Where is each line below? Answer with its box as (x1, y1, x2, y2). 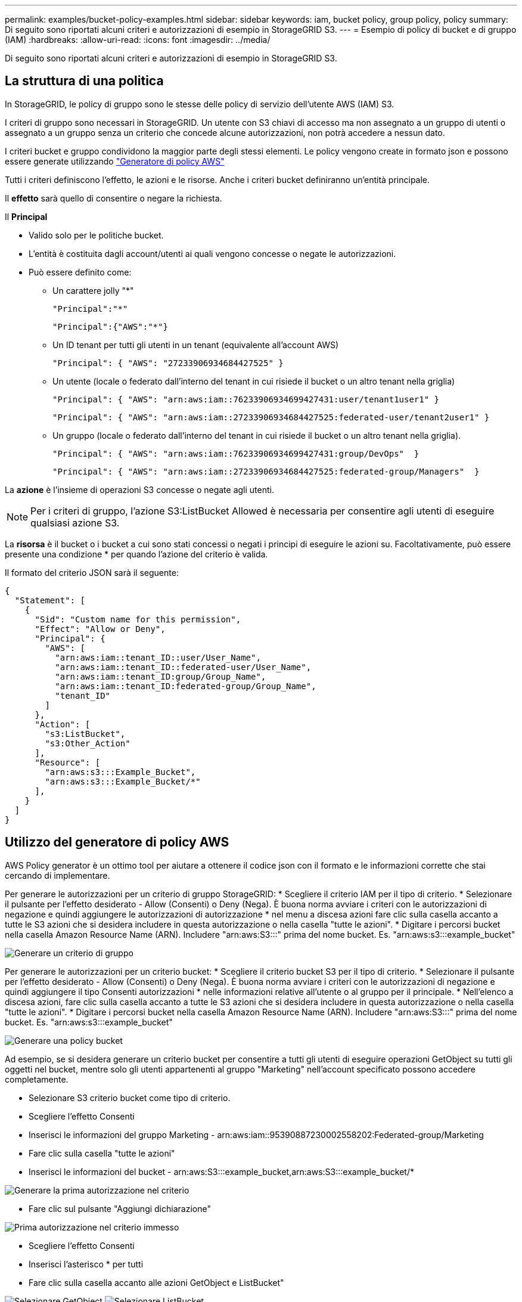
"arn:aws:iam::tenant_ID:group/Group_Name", (55, 671, 266, 681)
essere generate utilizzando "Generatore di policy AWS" (5, 156, 225, 166)
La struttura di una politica (5, 73, 164, 89)
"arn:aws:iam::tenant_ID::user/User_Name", (55, 652, 261, 662)
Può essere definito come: (29, 266, 132, 277)
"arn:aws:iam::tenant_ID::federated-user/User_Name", (55, 662, 312, 672)
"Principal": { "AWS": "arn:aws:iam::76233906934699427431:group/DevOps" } (52, 448, 420, 458)
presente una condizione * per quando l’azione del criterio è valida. (5, 548, 268, 559)
